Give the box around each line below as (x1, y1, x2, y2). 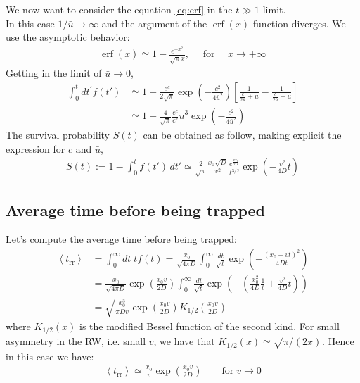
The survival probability (6, 127, 110, 142)
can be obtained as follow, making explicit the (143, 127, 342, 142)
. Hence (322, 334, 354, 349)
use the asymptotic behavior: (6, 30, 130, 44)
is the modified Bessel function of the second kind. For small (79, 318, 340, 333)
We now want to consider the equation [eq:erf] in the (6, 2, 233, 16)
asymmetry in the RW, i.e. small (6, 334, 146, 349)
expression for (6, 141, 65, 156)
